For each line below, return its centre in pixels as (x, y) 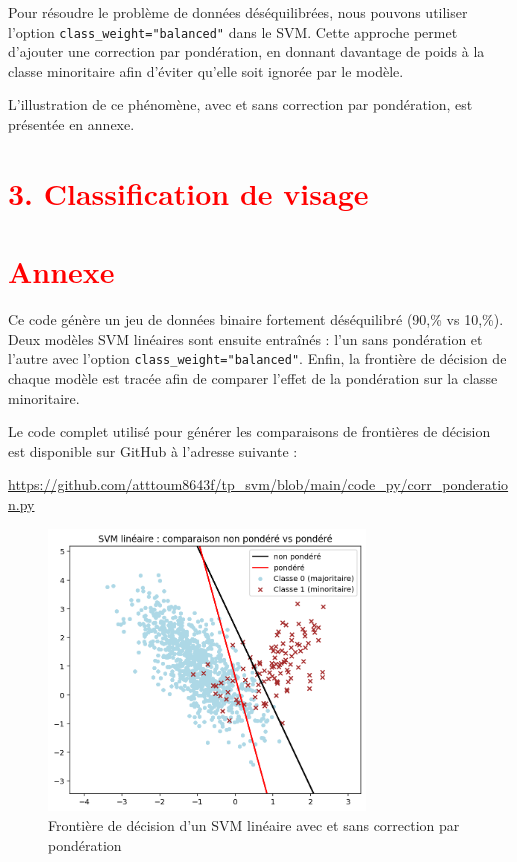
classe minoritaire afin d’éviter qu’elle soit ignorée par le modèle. (206, 70)
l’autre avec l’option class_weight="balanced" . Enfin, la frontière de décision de (257, 358)
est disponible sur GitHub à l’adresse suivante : (153, 450)
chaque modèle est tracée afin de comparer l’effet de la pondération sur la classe (253, 377)
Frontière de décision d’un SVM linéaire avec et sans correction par (254, 825)
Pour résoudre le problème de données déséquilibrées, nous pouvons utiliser (238, 12)
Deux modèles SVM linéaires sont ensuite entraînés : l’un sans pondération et (245, 338)
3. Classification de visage (188, 192)
